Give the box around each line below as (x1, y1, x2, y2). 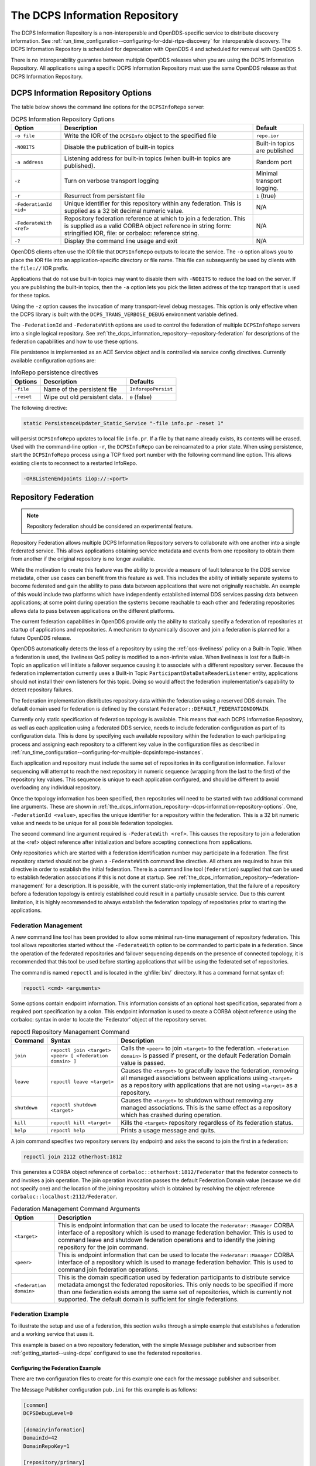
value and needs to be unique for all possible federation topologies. (11, 820, 174, 827)
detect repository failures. (11, 686, 73, 693)
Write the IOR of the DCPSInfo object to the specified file (64, 132, 217, 140)
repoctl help (50, 1127, 85, 1134)
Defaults (129, 377, 154, 385)
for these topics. (11, 292, 51, 299)
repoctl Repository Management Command (11, 1027, 130, 1036)
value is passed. (121, 1059, 166, 1067)
